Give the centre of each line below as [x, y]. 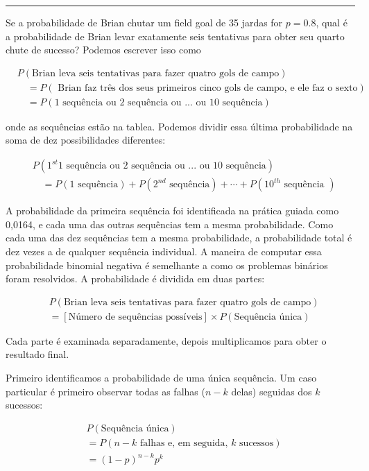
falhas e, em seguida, [184, 443]
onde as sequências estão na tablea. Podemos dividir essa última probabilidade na [179, 126]
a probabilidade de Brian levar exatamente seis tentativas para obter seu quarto [175, 36]
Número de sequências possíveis [135, 317]
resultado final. [37, 354]
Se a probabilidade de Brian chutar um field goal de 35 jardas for [144, 22]
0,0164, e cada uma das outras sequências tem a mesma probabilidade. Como [170, 224]
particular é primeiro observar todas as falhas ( [105, 391]
